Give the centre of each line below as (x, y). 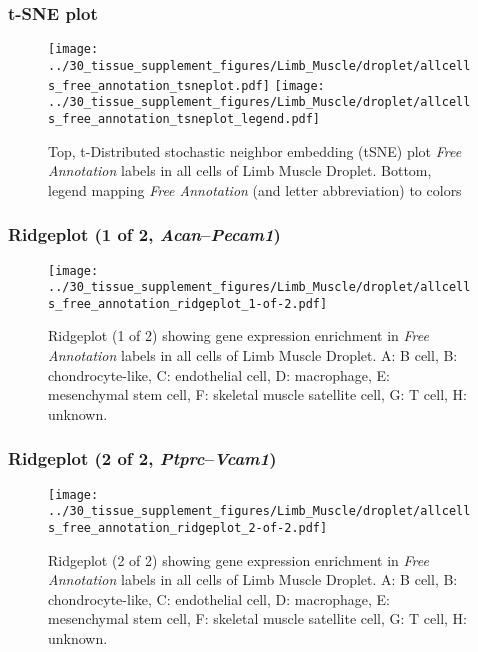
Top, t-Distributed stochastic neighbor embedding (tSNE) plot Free (255, 150)
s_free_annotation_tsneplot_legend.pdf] (184, 118)
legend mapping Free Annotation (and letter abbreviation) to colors (255, 189)
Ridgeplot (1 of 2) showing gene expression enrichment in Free (238, 335)
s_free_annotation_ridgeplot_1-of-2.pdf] (188, 303)
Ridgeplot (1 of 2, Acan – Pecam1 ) (144, 234)
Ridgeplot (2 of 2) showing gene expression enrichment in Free (238, 559)
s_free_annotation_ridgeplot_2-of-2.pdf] (188, 527)
